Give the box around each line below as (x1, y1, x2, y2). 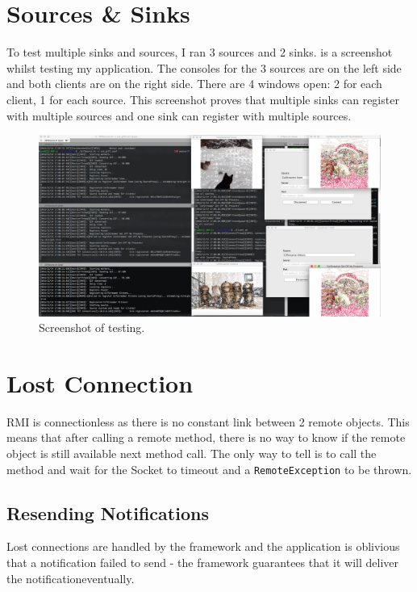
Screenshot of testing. (39, 319, 145, 336)
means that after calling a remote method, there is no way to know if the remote (6, 429, 406, 446)
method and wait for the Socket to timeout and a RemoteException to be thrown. (6, 460, 412, 477)
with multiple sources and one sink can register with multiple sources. (6, 107, 352, 124)
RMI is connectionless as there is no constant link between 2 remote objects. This (6, 413, 410, 430)
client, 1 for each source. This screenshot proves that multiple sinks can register (6, 90, 399, 107)
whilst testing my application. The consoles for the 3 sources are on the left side (6, 59, 402, 76)
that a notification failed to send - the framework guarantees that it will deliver (6, 554, 399, 571)
